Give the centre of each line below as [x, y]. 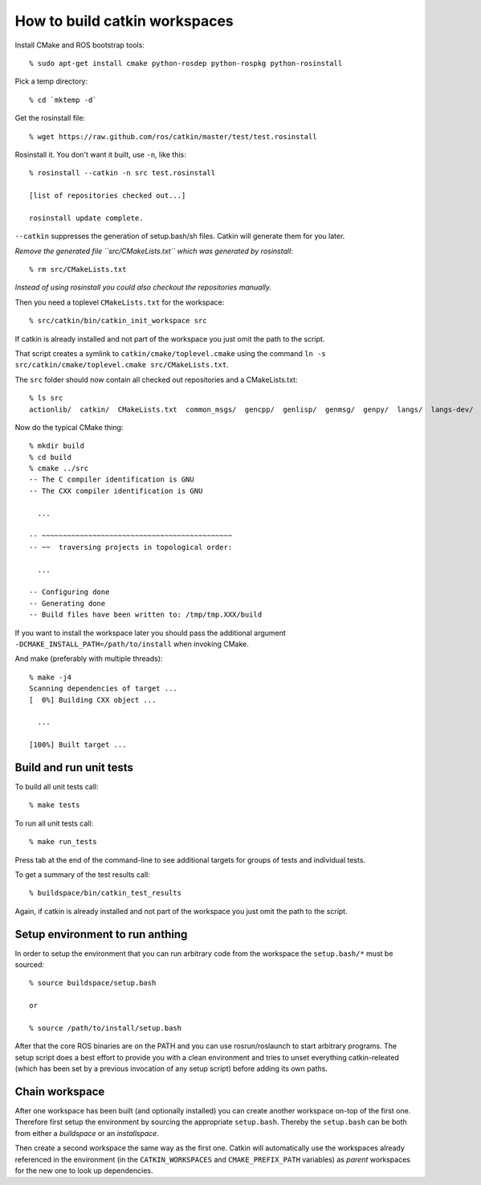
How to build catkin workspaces [124, 21]
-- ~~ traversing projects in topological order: [131, 547]
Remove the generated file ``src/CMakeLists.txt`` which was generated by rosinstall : [154, 251]
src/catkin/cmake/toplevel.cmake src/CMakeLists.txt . [122, 365]
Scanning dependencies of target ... [104, 689]
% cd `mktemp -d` [63, 100]
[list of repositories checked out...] [108, 196]
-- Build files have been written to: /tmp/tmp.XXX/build [146, 615]
